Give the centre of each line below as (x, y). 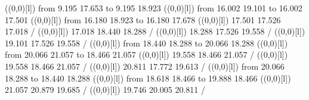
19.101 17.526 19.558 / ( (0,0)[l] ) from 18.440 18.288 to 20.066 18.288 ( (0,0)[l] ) (146, 43)
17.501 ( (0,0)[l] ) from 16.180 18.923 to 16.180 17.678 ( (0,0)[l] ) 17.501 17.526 (143, 19)
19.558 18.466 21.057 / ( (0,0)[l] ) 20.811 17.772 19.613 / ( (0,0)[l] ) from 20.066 (145, 66)
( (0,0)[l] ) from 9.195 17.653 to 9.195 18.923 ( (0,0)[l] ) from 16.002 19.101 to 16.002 (154, 8)
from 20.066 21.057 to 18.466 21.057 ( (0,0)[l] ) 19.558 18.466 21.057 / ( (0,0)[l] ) (146, 54)
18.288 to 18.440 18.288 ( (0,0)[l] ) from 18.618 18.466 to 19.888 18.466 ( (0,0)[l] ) (148, 78)
